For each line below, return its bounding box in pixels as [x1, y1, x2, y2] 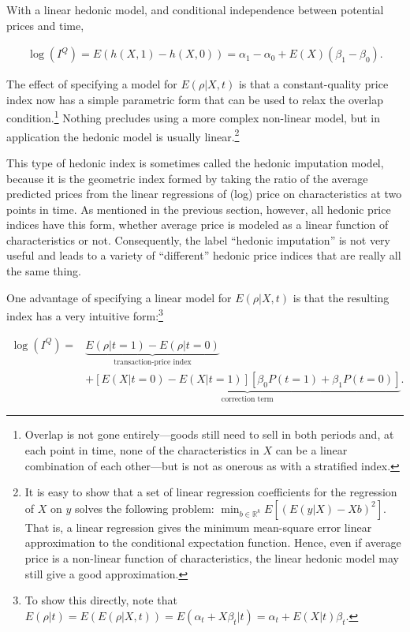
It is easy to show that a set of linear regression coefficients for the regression [24, 484, 397, 500]
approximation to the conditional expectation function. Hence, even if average [24, 534, 401, 551]
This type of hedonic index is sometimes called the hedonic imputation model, [6, 154, 384, 170]
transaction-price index [114, 358, 192, 367]
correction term [221, 395, 274, 403]
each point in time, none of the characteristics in [24, 442, 259, 458]
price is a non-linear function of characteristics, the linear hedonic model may [24, 550, 399, 566]
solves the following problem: [74, 499, 214, 516]
